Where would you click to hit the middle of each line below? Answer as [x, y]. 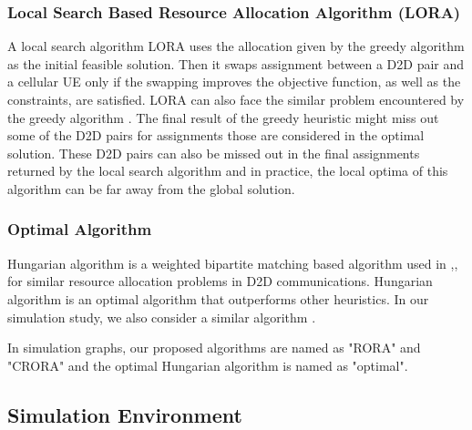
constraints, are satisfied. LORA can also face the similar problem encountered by [236, 99]
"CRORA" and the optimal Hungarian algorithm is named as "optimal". [208, 365]
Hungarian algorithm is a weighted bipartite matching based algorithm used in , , [233, 263]
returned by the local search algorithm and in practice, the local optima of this [228, 171]
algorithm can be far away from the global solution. [151, 188]
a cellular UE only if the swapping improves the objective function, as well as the [234, 82]
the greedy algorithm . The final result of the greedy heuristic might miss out [223, 117]
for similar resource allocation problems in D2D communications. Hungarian [220, 281]
